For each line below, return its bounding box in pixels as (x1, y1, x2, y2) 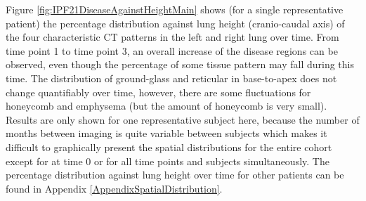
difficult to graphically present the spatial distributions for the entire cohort (6, 139, 332, 154)
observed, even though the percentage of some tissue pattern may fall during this (6, 57, 354, 72)
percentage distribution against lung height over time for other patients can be (6, 167, 344, 182)
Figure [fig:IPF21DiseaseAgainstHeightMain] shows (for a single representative (6, 2, 344, 16)
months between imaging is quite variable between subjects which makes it (6, 126, 327, 141)
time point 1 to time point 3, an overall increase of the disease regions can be (6, 43, 338, 58)
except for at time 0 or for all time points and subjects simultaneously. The (6, 153, 329, 168)
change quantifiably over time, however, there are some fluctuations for (6, 84, 311, 99)
